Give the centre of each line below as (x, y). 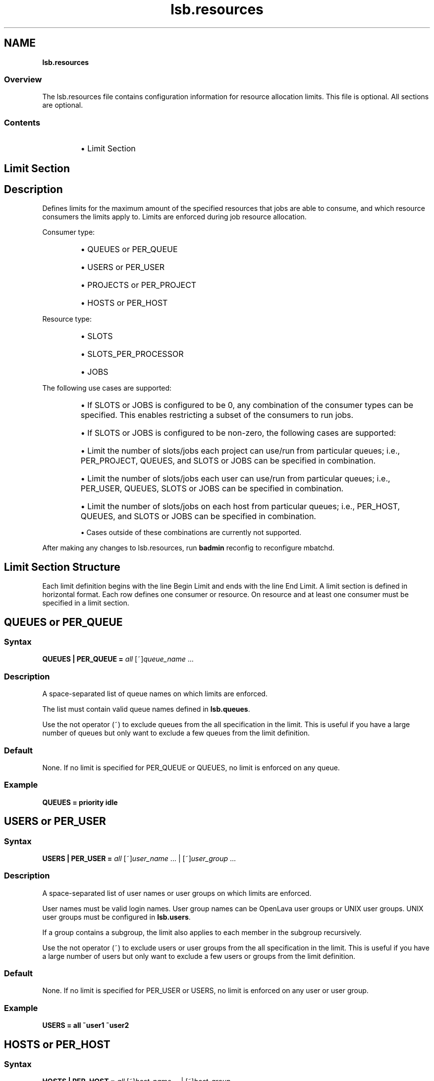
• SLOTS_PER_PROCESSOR (132, 354)
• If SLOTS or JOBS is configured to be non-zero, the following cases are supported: (238, 433)
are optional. (63, 105)
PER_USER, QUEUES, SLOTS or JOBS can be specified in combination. (212, 489)
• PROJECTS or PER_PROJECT (138, 285)
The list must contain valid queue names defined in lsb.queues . (146, 709)
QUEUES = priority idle (80, 802)
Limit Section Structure (62, 567)
